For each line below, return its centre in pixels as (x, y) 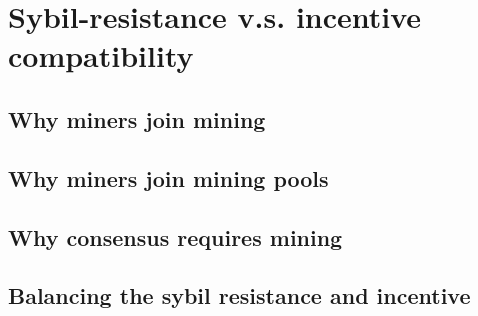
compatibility (101, 55)
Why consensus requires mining (175, 236)
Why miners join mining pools (168, 177)
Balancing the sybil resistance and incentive (239, 295)
